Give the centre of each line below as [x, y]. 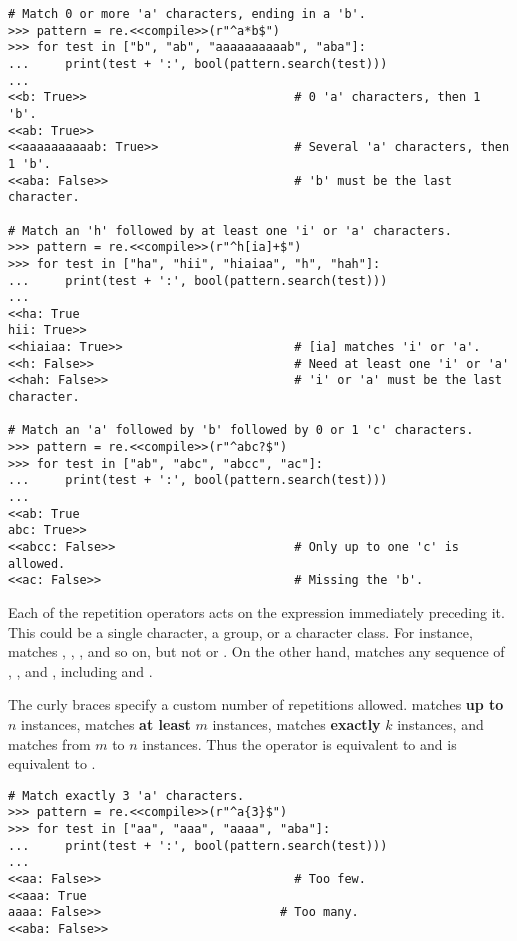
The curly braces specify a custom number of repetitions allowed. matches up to [256, 704]
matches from [49, 743]
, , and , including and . [80, 670]
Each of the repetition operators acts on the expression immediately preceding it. [256, 611]
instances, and [440, 723]
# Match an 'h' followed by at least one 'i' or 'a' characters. [230, 230]
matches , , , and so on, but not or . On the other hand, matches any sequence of [256, 651]
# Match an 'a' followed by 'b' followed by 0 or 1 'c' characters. [241, 430]
